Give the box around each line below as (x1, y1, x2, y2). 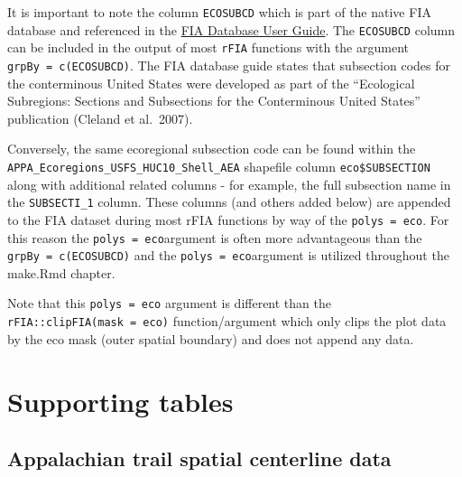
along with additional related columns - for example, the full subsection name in (7, 174, 451, 193)
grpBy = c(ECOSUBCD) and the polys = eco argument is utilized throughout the (7, 246, 449, 265)
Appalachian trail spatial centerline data (7, 444, 392, 472)
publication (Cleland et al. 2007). (7, 108, 193, 127)
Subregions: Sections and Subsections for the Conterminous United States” (7, 91, 420, 110)
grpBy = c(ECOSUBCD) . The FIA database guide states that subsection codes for (7, 55, 450, 74)
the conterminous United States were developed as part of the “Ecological (7, 73, 415, 92)
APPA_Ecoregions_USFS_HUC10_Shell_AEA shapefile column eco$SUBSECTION (7, 157, 430, 175)
